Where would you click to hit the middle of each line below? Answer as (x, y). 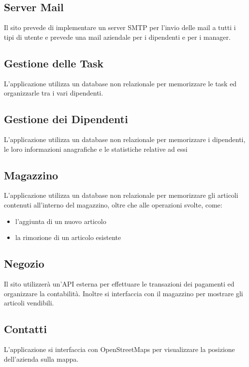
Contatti (25, 329)
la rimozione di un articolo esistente (68, 237)
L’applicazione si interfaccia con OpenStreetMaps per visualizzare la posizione (119, 349)
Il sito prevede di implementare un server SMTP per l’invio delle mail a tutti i (120, 27)
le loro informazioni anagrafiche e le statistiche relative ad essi (96, 149)
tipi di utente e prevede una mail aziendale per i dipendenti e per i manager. (117, 37)
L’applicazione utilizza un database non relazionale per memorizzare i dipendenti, (125, 139)
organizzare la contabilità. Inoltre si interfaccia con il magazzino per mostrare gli (124, 293)
